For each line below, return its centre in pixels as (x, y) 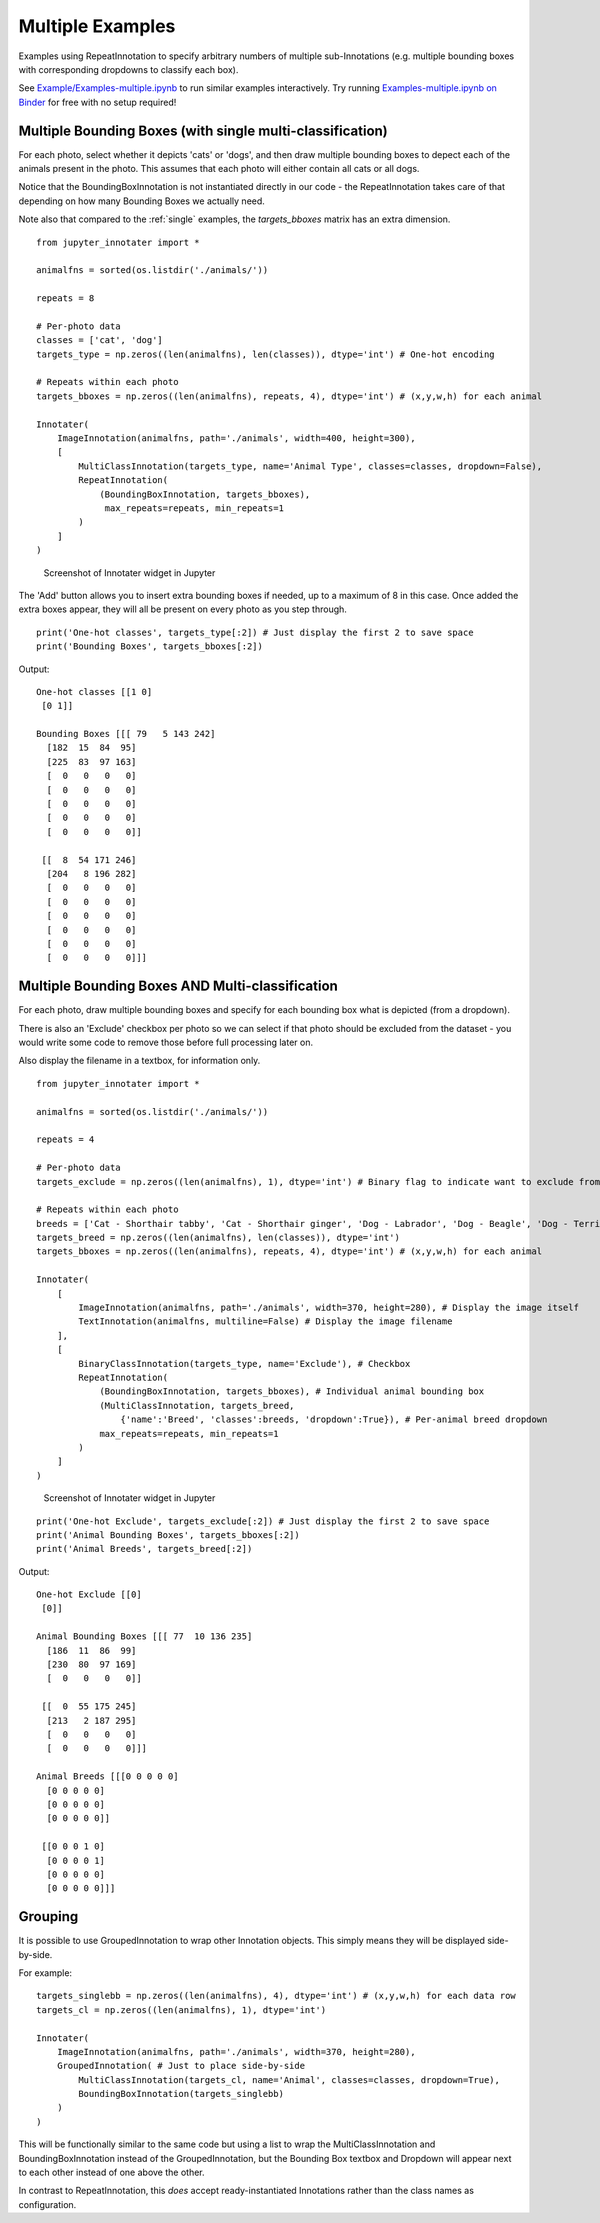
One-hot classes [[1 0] (94, 691)
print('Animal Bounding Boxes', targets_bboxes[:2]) (168, 1534)
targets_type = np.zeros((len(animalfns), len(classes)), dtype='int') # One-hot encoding (265, 354)
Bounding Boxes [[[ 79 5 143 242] (126, 734)
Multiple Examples (97, 26)
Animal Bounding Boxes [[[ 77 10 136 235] (144, 1636)
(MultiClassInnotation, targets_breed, (197, 1405)
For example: (45, 1972)
